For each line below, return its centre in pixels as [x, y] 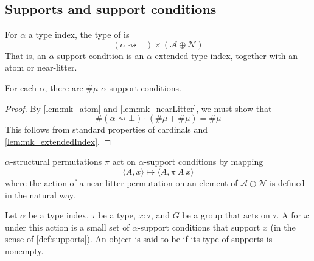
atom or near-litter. [41, 67]
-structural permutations [56, 162]
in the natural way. [40, 194]
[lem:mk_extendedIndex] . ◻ [58, 141]
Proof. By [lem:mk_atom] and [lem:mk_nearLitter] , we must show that [138, 108]
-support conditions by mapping [204, 162]
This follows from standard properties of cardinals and [106, 129]
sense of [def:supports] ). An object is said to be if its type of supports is [139, 239]
